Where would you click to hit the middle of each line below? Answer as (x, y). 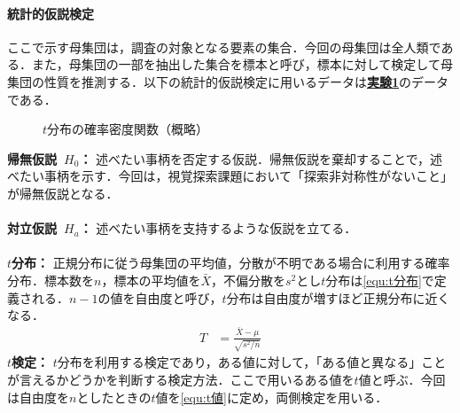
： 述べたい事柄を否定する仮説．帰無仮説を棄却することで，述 (261, 158)
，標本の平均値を (151, 280)
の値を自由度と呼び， (160, 297)
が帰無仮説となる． (63, 193)
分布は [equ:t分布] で (380, 280)
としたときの (114, 397)
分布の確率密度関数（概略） (128, 129)
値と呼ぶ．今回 (402, 379)
